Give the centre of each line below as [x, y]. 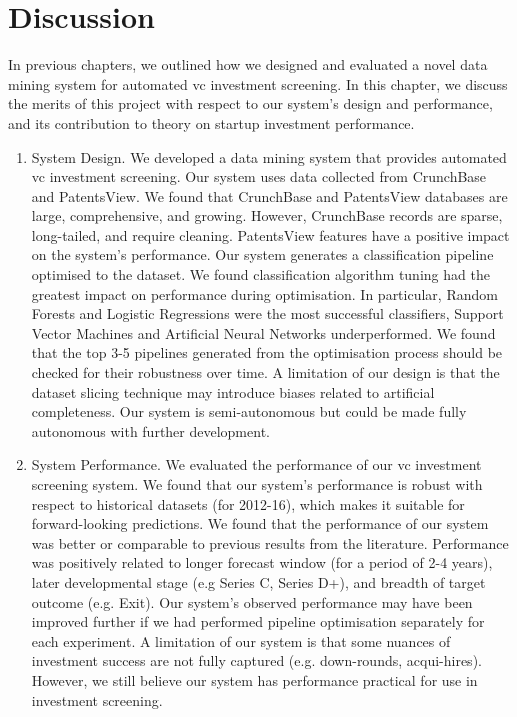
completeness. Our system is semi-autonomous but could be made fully [249, 411]
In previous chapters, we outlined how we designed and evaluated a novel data [248, 64]
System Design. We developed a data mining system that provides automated [269, 156]
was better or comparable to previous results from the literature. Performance [270, 542]
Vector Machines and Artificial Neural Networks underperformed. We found [263, 332]
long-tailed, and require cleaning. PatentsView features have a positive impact [270, 234]
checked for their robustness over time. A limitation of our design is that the [265, 372]
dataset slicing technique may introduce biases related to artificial [233, 391]
